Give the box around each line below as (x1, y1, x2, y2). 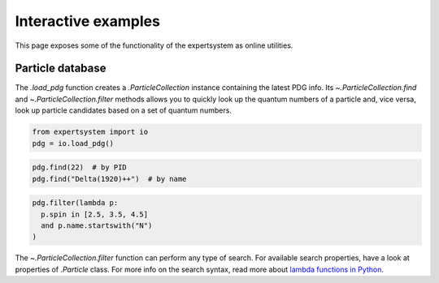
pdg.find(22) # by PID (32, 163, 128, 172)
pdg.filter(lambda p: (32, 199, 119, 208)
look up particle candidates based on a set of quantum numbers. (15, 105, 232, 115)
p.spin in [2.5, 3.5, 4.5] (41, 209, 149, 219)
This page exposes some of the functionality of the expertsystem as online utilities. (15, 41, 293, 50)
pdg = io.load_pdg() (32, 139, 114, 148)
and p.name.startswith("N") (41, 221, 153, 230)
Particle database (15, 62, 106, 75)
